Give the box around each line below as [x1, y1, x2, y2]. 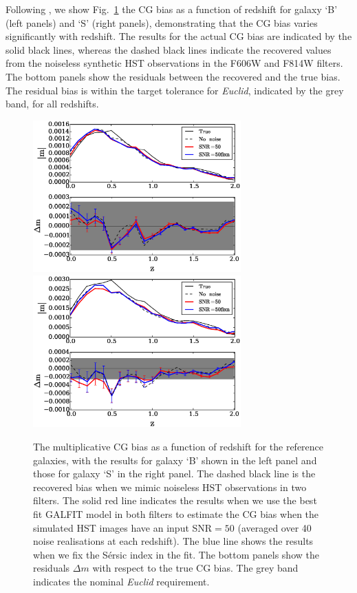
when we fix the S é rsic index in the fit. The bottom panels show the [33, 547, 319, 561]
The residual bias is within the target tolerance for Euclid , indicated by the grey [6, 83, 344, 97]
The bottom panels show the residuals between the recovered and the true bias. [6, 69, 340, 83]
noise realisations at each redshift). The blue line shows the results [33, 534, 314, 548]
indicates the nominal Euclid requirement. [33, 574, 210, 588]
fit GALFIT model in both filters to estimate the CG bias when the [33, 507, 319, 521]
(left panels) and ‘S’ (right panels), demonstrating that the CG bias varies [6, 15, 318, 30]
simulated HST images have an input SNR [33, 520, 213, 534]
